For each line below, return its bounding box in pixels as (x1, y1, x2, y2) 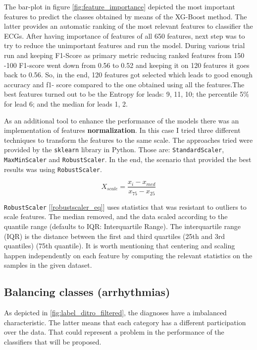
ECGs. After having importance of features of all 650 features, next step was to (4, 30, 245, 41)
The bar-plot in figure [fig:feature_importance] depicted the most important (4, 1, 235, 11)
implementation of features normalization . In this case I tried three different (4, 125, 241, 135)
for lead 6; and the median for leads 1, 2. (4, 98, 128, 109)
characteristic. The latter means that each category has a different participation (4, 317, 246, 327)
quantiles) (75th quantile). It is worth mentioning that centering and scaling (4, 240, 235, 251)
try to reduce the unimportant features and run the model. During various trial (4, 40, 245, 51)
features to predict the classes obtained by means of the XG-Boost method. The (4, 11, 247, 21)
